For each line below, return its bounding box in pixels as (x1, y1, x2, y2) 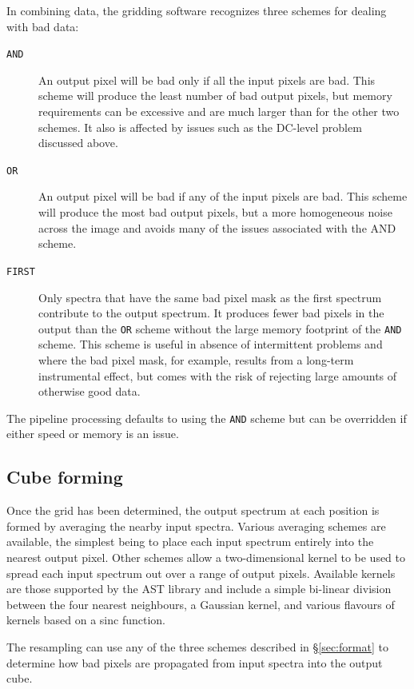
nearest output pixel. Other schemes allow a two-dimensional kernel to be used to (6, 548, 406, 565)
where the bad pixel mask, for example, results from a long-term (38, 351, 354, 368)
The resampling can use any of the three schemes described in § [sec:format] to (6, 638, 388, 655)
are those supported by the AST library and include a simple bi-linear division (6, 580, 392, 597)
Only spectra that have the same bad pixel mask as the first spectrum (38, 289, 382, 305)
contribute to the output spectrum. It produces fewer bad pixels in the (38, 305, 384, 321)
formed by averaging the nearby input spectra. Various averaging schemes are (6, 517, 386, 534)
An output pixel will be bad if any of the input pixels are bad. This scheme (38, 188, 408, 205)
